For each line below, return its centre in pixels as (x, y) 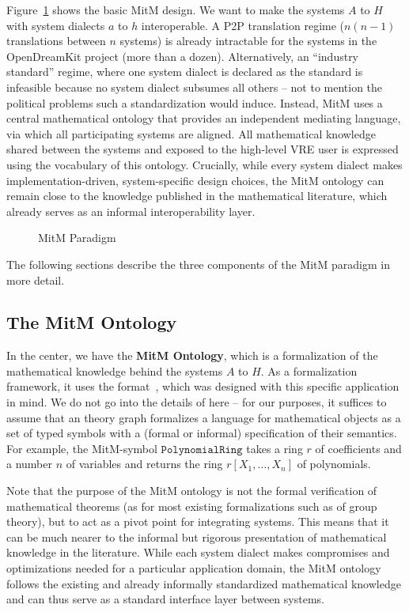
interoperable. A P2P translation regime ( (243, 25)
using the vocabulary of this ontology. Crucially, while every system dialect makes (204, 164)
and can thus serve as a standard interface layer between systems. (165, 599)
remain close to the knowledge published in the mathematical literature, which (197, 196)
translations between (56, 41)
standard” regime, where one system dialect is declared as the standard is (185, 72)
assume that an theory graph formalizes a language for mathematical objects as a (204, 417)
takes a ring (275, 448)
